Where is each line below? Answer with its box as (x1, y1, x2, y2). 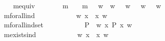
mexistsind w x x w (3, 29, 109, 39)
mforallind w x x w (3, 10, 107, 20)
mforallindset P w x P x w (3, 20, 132, 30)
